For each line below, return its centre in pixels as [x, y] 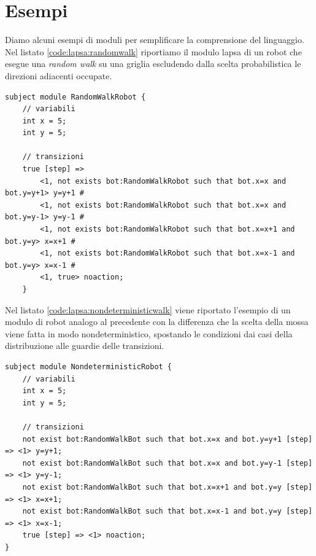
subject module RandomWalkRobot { [75, 97]
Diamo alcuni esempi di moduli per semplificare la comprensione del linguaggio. [155, 40]
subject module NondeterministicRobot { [89, 366]
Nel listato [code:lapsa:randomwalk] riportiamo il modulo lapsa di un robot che [153, 51]
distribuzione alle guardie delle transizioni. [85, 346]
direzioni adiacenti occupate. [59, 75]
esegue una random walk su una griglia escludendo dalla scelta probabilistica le [153, 64]
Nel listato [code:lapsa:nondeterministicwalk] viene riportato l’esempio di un [148, 309]
